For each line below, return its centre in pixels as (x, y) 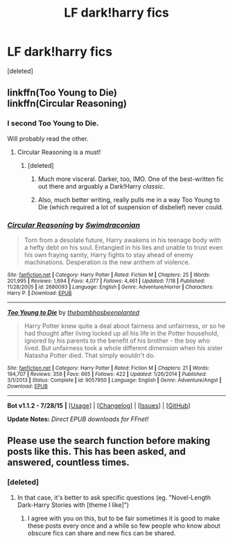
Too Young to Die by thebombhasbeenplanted (74, 312)
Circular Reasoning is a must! (59, 152)
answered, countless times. (68, 463)
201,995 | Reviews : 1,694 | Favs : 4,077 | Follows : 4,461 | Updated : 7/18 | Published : (106, 281)
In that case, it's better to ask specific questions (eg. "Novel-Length (114, 497)
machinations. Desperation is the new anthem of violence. (107, 262)
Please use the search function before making (109, 441)
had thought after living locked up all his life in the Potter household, (121, 333)
